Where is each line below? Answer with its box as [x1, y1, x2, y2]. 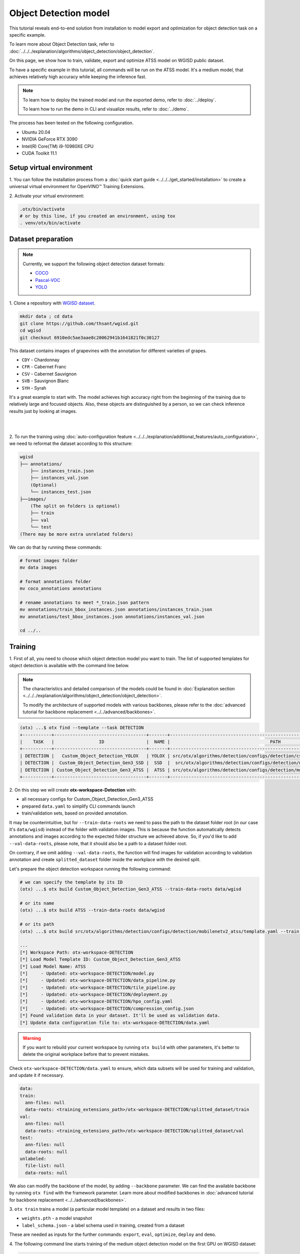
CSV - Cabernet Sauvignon [21, 371, 77, 377]
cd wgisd [19, 328, 41, 334]
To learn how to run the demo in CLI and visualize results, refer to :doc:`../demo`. [22, 106, 189, 112]
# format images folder [19, 557, 78, 563]
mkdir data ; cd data [19, 314, 73, 320]
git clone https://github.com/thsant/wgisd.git [19, 321, 138, 326]
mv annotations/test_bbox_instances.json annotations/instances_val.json [19, 613, 204, 619]
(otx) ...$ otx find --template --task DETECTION [19, 725, 144, 731]
